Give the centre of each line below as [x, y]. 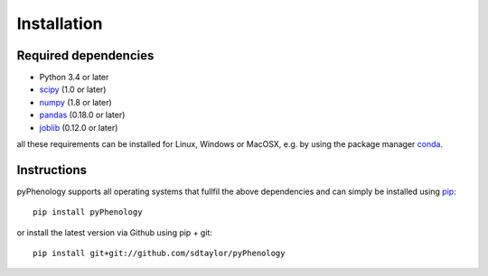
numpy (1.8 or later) [75, 102]
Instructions [52, 170]
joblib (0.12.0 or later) [79, 127]
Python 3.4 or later [74, 78]
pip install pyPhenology [88, 212]
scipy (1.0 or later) [73, 89]
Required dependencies [85, 55]
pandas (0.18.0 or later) [82, 115]
